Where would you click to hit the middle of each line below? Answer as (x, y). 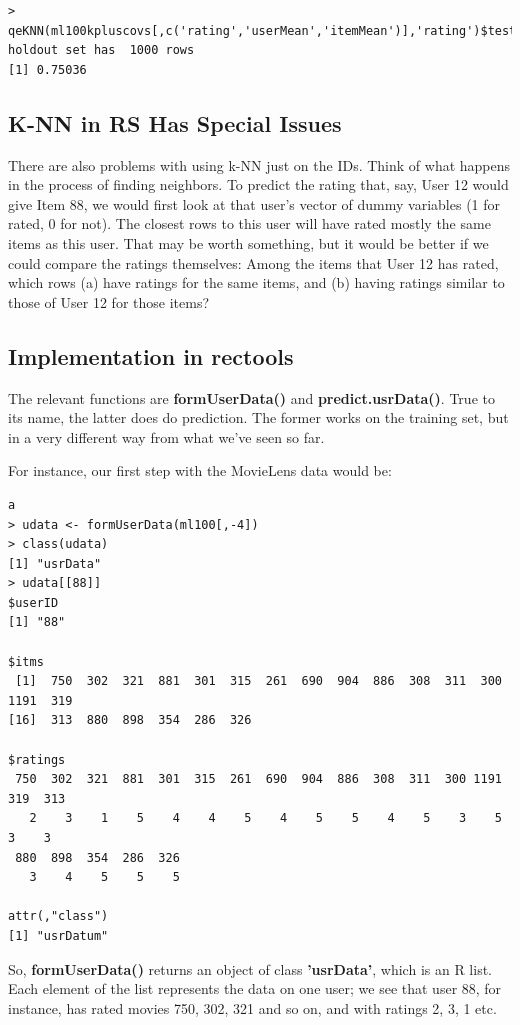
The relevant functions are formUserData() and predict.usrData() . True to (251, 397)
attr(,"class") (58, 916)
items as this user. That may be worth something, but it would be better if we (248, 242)
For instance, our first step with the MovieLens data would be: (200, 470)
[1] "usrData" (55, 563)
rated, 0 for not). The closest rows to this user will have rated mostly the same (249, 223)
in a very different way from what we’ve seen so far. (166, 436)
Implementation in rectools (151, 355)
